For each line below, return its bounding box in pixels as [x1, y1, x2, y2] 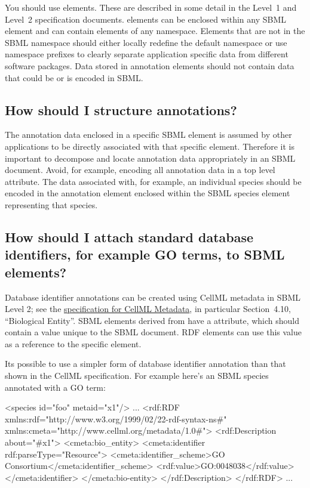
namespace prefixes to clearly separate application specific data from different [5, 48, 288, 60]
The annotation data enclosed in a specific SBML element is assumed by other [5, 128, 292, 141]
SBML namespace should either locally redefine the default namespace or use [5, 36, 287, 48]
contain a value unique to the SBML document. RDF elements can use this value [5, 326, 302, 338]
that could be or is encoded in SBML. [5, 71, 143, 84]
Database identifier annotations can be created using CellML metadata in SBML [5, 291, 300, 303]
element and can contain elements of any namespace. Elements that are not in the [5, 24, 305, 37]
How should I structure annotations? [5, 100, 237, 119]
